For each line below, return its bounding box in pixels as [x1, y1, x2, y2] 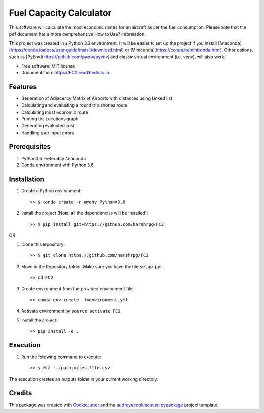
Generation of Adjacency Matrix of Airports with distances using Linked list [21, 95, 173, 101]
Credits [9, 389, 32, 397]
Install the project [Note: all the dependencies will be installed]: [21, 210, 148, 216]
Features [9, 82, 37, 91]
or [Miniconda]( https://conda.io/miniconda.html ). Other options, [125, 47, 254, 53]
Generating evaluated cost [21, 123, 75, 129]
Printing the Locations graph [21, 115, 79, 122]
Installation [9, 175, 44, 183]
